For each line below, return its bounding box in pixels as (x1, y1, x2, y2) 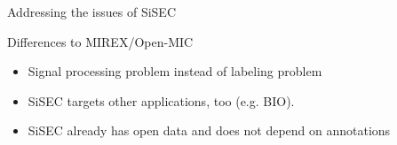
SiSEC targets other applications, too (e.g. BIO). (28, 91, 295, 110)
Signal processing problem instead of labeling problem (28, 62, 322, 80)
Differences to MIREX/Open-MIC (7, 32, 194, 50)
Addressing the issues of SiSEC (7, 3, 177, 20)
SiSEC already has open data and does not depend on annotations (28, 121, 391, 140)
